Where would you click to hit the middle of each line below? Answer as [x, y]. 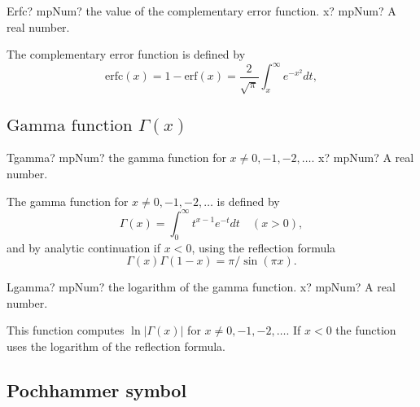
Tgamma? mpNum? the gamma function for [116, 158]
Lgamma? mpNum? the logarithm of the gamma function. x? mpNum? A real [201, 287]
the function [366, 330]
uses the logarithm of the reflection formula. [116, 346]
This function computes [66, 330]
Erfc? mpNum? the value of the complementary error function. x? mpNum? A [201, 11]
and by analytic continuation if [84, 247]
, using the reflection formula [264, 247]
